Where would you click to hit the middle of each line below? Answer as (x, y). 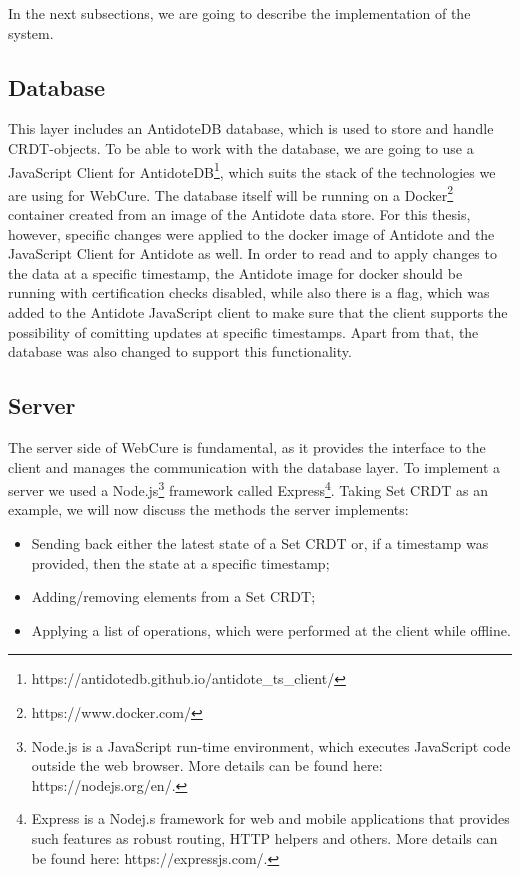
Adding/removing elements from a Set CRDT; (173, 596)
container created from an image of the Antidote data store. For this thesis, (239, 214)
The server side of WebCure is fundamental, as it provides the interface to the (247, 447)
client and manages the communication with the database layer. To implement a (254, 466)
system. (31, 32)
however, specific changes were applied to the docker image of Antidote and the (251, 233)
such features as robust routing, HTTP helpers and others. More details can (264, 838)
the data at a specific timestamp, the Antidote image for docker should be (235, 272)
